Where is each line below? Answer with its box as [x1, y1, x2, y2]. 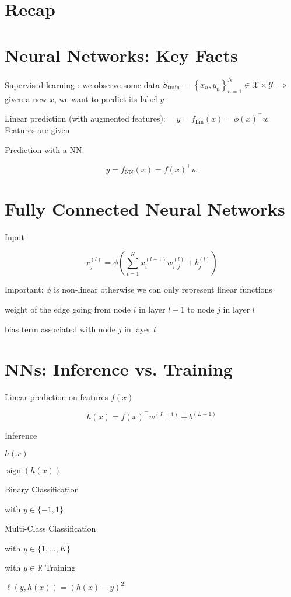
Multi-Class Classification [5, 522, 96, 534]
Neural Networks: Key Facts [5, 43, 238, 67]
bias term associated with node [5, 322, 116, 335]
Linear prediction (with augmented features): [5, 112, 166, 124]
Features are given [5, 123, 70, 136]
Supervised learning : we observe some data [5, 78, 160, 90]
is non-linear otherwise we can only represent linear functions [54, 283, 272, 296]
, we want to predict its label [54, 92, 157, 105]
